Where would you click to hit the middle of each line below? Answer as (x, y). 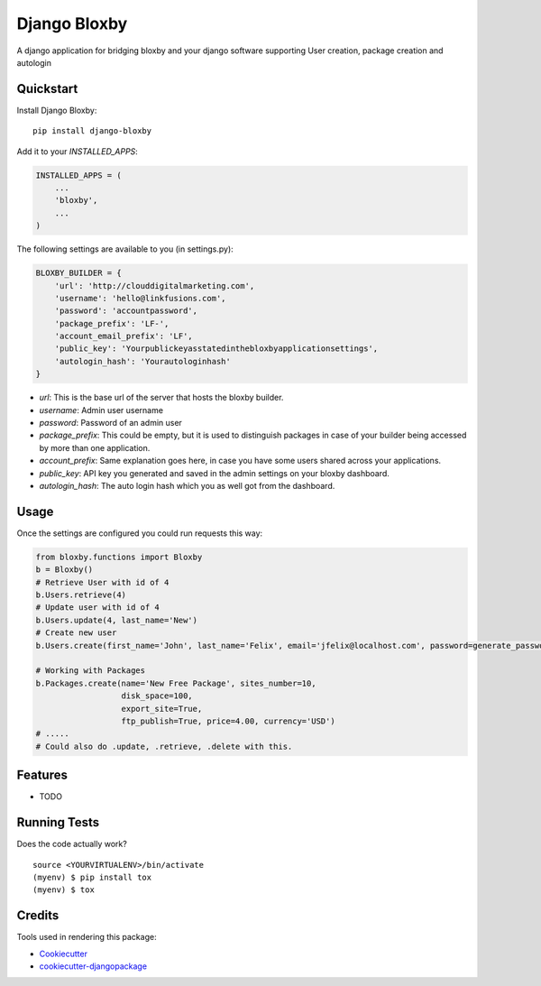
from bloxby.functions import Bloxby (119, 557)
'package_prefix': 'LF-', (112, 323)
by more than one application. (95, 447)
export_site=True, (162, 709)
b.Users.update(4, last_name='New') (117, 620)
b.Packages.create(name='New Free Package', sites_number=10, (176, 683)
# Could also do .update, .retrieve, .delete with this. (164, 746)
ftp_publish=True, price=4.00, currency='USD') (228, 721)
